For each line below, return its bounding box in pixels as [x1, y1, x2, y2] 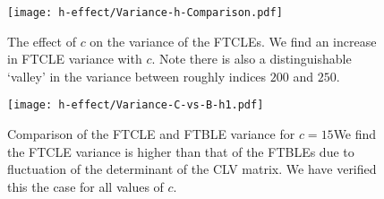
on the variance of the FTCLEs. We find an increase [90, 31, 377, 50]
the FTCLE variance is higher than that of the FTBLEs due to [7, 142, 354, 160]
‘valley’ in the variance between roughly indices [7, 66, 267, 85]
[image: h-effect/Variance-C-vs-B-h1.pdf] [7, 99, 264, 112]
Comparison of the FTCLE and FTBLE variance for [7, 125, 295, 143]
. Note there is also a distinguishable [151, 49, 352, 68]
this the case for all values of [7, 177, 164, 195]
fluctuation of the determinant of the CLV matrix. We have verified [7, 160, 377, 178]
